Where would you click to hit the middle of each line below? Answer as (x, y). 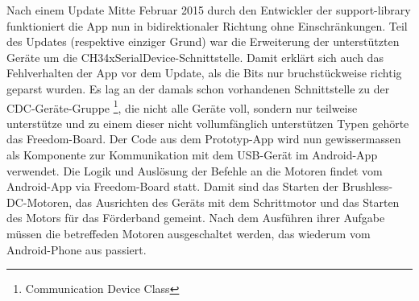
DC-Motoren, (39, 202)
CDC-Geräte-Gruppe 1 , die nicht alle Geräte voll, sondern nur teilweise (182, 106)
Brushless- (367, 186)
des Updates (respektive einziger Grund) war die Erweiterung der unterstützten (203, 41)
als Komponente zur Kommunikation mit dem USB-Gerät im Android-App (192, 155)
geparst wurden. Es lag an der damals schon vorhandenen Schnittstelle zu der (198, 88)
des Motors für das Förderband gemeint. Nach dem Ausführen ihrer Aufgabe (196, 218)
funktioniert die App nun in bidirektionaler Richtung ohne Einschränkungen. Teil (207, 25)
